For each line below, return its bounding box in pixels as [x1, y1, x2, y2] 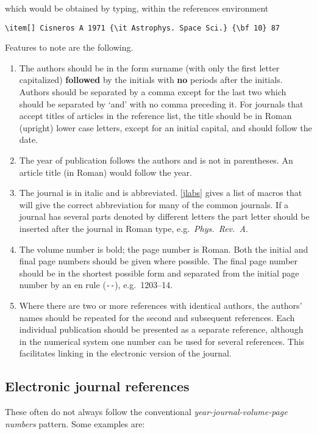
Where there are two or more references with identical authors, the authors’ [19, 299, 302, 311]
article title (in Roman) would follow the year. [19, 165, 192, 178]
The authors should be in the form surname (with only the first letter [19, 61, 280, 74]
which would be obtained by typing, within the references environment [5, 2, 269, 14]
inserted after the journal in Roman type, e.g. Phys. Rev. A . [19, 222, 248, 234]
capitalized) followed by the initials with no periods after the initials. [19, 73, 283, 86]
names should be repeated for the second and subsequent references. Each [19, 311, 295, 324]
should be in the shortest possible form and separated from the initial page [19, 266, 299, 279]
